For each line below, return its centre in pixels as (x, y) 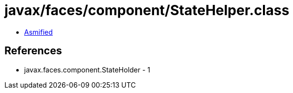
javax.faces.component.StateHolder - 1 (87, 70)
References (33, 51)
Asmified (39, 32)
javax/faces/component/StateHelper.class (147, 10)
